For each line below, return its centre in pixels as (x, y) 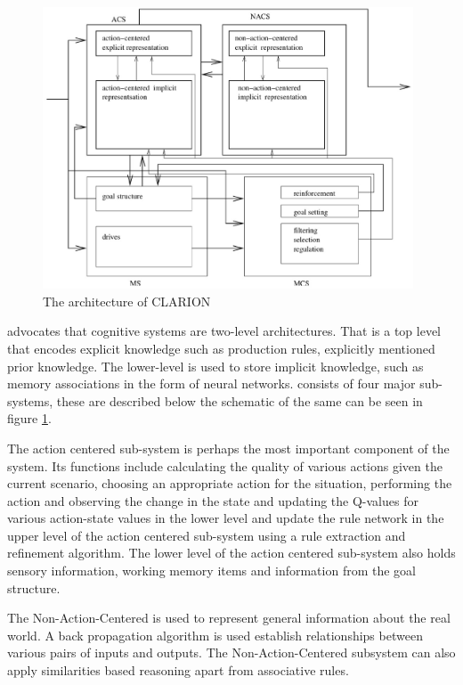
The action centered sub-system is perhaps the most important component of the (228, 448)
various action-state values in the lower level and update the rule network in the (226, 518)
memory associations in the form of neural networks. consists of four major (211, 383)
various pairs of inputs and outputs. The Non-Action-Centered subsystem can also (231, 652)
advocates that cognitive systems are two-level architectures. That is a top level (224, 331)
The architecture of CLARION (127, 301)
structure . (34, 587)
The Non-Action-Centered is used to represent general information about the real (229, 618)
